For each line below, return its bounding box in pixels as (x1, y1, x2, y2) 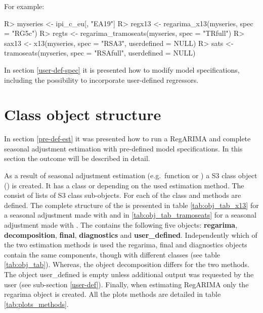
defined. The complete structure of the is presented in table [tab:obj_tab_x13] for (4, 199, 259, 210)
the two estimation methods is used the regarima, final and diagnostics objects (4, 239, 247, 250)
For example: (4, 1, 45, 11)
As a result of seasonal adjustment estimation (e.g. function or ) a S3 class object (4, 170, 257, 181)
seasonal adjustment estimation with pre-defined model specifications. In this (4, 143, 243, 153)
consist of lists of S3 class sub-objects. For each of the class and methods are (4, 190, 241, 200)
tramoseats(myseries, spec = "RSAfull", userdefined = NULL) (4, 47, 196, 58)
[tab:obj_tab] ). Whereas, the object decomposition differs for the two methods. (4, 259, 250, 270)
